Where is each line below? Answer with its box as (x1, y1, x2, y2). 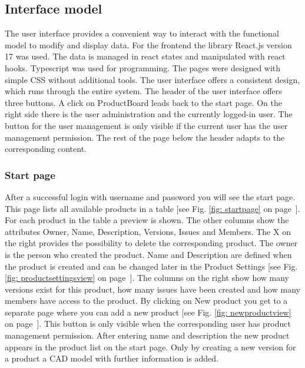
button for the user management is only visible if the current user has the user (5, 119, 288, 131)
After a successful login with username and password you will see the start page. (5, 190, 296, 203)
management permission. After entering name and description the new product (5, 329, 290, 342)
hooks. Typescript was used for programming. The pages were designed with (5, 61, 281, 74)
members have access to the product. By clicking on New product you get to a (5, 294, 288, 307)
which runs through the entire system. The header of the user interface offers (5, 85, 282, 97)
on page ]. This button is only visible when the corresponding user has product (5, 317, 291, 330)
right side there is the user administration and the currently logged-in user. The (5, 108, 293, 120)
